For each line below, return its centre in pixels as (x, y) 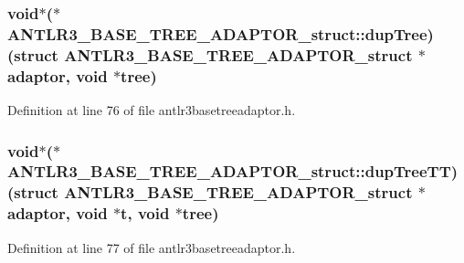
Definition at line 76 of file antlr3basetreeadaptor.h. (152, 109)
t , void (145, 213)
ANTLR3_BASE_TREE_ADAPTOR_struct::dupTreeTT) (233, 171)
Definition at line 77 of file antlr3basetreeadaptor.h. (152, 247)
